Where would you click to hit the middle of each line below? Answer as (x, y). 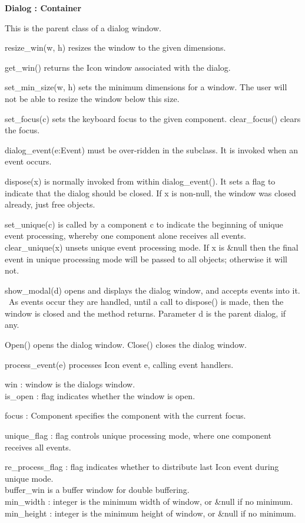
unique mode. (29, 478)
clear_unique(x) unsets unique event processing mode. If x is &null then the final (152, 247)
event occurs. (28, 161)
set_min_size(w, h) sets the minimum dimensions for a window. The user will (146, 87)
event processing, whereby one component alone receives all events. (125, 236)
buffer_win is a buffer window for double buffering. (97, 490)
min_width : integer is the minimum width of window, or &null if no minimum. (149, 501)
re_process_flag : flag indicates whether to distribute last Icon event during (142, 467)
